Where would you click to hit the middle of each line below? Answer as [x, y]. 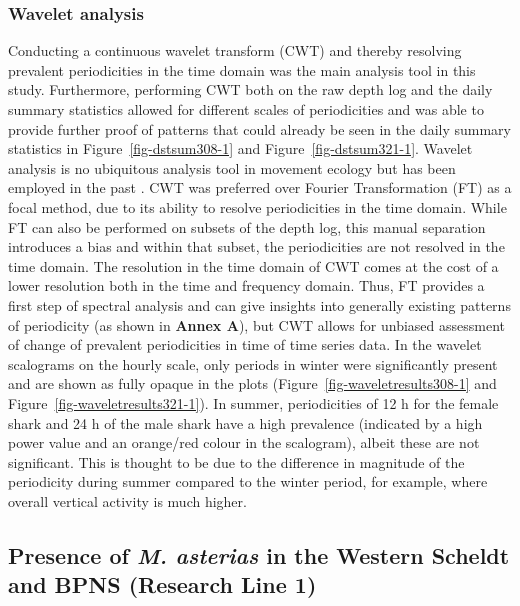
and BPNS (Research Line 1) [162, 584]
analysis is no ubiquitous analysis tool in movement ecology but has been [232, 167]
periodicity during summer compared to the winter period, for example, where [248, 481]
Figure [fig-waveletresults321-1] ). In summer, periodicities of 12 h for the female [253, 402]
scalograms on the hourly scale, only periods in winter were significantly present [253, 363]
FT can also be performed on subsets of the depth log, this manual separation [247, 226]
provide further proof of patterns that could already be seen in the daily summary [260, 128]
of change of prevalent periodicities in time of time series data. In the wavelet [245, 344]
